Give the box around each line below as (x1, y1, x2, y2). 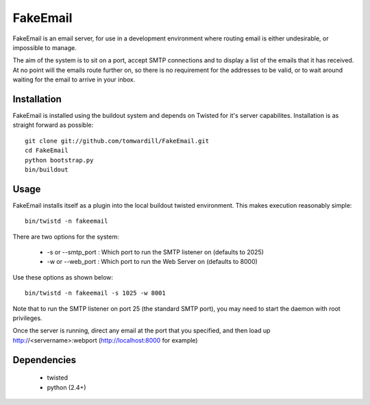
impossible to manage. (12, 43, 77, 51)
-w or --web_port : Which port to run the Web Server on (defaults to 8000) (47, 258, 258, 266)
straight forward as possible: (12, 121, 94, 130)
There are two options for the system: (12, 232, 119, 241)
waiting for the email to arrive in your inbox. (12, 75, 136, 84)
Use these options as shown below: (12, 273, 113, 281)
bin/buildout (25, 165, 69, 173)
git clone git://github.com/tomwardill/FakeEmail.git (25, 137, 209, 145)
